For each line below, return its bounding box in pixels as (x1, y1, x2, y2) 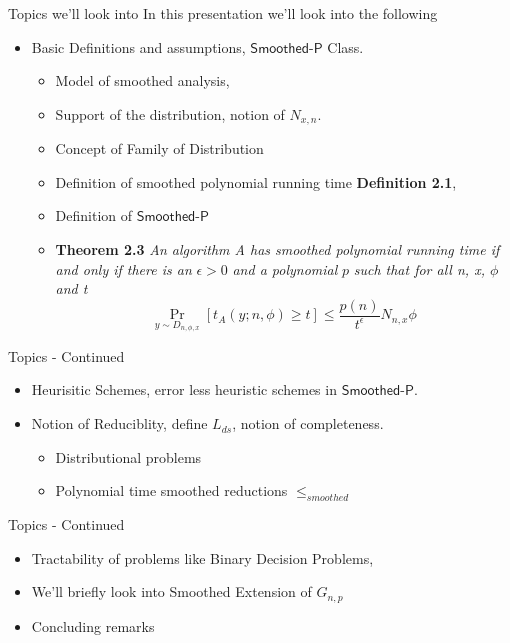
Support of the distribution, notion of (55, 103, 285, 124)
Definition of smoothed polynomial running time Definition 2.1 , (55, 171, 457, 192)
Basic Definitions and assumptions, (31, 36, 246, 57)
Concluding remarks (31, 615, 155, 636)
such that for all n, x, (353, 258, 485, 279)
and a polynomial (232, 258, 338, 279)
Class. (327, 36, 364, 57)
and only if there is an (55, 258, 192, 279)
